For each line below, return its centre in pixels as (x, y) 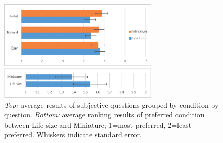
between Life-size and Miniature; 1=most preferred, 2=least (98, 124)
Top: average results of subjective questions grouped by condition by (111, 104)
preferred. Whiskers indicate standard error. (73, 135)
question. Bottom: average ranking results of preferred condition (104, 115)
